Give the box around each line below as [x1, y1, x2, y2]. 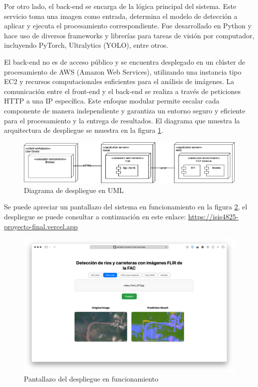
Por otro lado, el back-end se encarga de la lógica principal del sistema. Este [4, 1, 237, 11]
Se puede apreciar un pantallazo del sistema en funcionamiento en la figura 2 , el [4, 201, 248, 212]
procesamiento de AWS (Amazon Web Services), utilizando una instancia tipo [4, 66, 242, 77]
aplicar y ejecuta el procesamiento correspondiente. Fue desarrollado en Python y [4, 20, 252, 31]
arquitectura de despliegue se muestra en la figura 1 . [4, 125, 164, 135]
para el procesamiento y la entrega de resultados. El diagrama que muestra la [4, 115, 240, 125]
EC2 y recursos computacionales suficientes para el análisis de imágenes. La [4, 76, 235, 87]
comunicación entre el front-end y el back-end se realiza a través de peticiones [4, 86, 241, 96]
